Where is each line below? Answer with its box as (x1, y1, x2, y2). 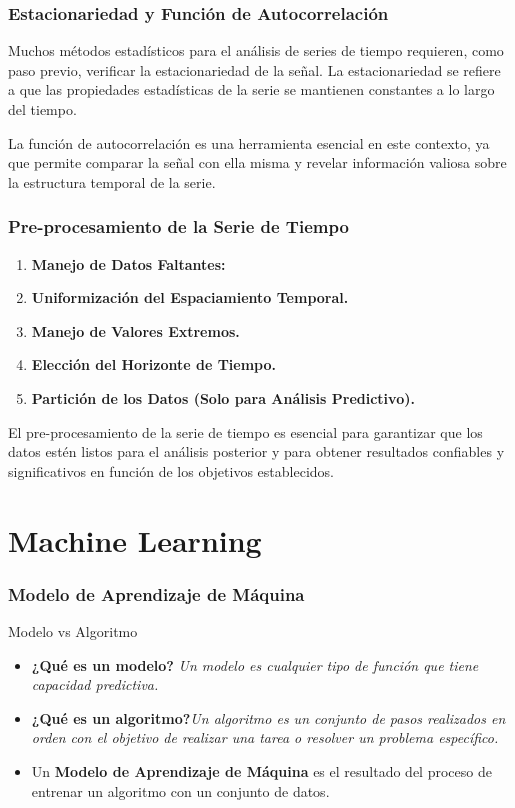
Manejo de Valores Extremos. (31, 320, 240, 341)
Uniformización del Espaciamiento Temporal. (31, 287, 349, 308)
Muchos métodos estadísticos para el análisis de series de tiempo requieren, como (8, 40, 504, 61)
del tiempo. (8, 99, 77, 119)
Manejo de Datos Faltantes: (31, 253, 226, 274)
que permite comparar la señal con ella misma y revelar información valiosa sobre (8, 152, 507, 173)
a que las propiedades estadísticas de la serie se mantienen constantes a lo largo (8, 79, 495, 100)
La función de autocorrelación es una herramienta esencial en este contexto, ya (8, 132, 490, 153)
